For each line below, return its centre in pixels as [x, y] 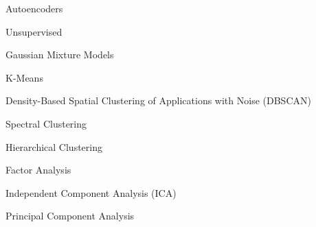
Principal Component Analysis [70, 216]
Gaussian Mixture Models [60, 55]
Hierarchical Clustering [54, 146]
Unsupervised [34, 31]
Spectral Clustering [46, 123]
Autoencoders [34, 8]
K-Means [24, 77]
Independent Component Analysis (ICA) [91, 192]
